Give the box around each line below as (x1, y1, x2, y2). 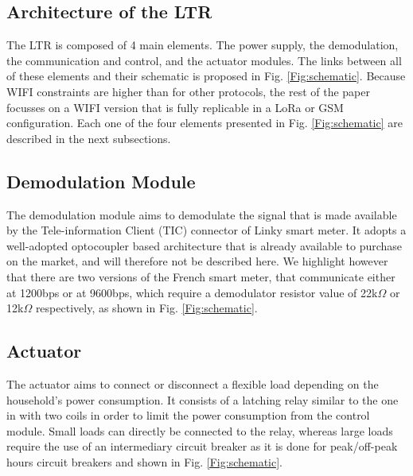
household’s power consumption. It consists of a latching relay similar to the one (6, 391, 399, 408)
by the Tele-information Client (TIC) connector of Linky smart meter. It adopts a (6, 222, 407, 238)
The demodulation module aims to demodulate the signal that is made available (6, 206, 397, 223)
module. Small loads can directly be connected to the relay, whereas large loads (6, 422, 393, 439)
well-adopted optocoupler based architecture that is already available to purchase (6, 237, 403, 253)
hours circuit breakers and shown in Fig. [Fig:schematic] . (6, 453, 282, 470)
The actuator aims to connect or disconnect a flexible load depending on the (6, 375, 379, 392)
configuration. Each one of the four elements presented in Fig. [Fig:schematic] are (6, 114, 403, 131)
